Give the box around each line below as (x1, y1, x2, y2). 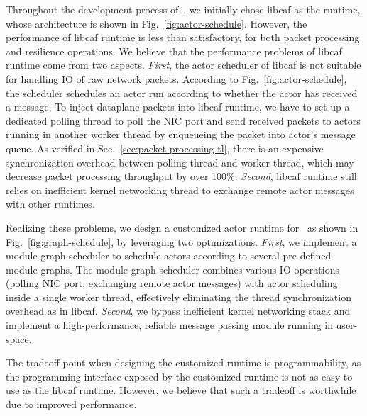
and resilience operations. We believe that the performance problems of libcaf (6, 43, 342, 58)
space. (6, 331, 32, 346)
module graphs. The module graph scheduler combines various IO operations (6, 262, 339, 276)
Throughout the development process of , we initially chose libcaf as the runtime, (6, 2, 361, 16)
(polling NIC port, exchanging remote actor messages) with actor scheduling (6, 276, 338, 291)
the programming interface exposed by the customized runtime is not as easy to (6, 369, 353, 383)
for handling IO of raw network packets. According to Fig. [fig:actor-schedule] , (6, 71, 347, 86)
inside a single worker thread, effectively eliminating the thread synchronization (6, 289, 351, 304)
